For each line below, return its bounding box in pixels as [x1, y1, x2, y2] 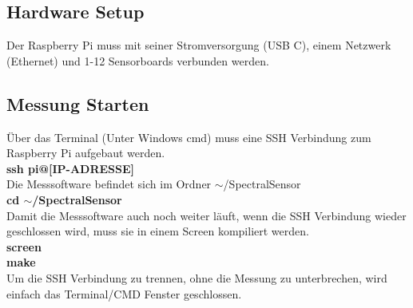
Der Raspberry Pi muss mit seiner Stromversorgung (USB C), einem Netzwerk [6, 37, 391, 53]
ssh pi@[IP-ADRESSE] [6, 160, 135, 176]
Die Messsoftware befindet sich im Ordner [6, 176, 212, 192]
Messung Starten [6, 91, 149, 116]
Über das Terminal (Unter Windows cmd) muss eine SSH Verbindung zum [6, 128, 371, 145]
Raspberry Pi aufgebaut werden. [6, 144, 165, 161]
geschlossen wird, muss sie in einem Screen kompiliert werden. [6, 223, 309, 239]
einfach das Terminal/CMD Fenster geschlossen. [6, 285, 242, 302]
